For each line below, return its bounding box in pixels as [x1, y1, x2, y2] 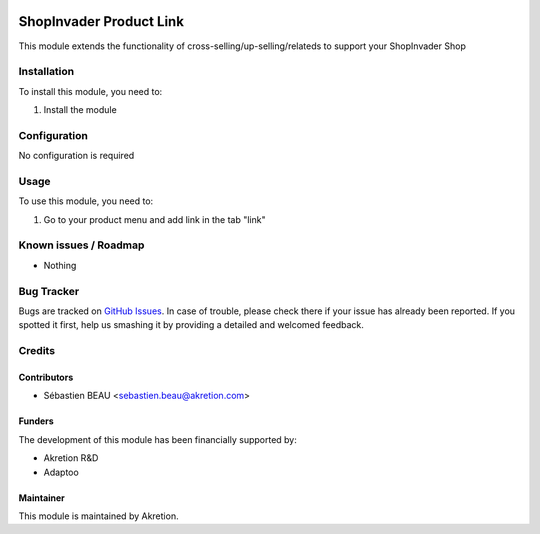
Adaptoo [43, 466, 79, 478]
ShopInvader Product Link [18, 13, 185, 30]
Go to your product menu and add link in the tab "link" [43, 213, 266, 225]
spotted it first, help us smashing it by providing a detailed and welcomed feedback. [18, 319, 364, 331]
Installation [18, 65, 75, 79]
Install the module [43, 104, 117, 116]
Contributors [18, 371, 74, 383]
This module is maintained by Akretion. [18, 510, 179, 522]
